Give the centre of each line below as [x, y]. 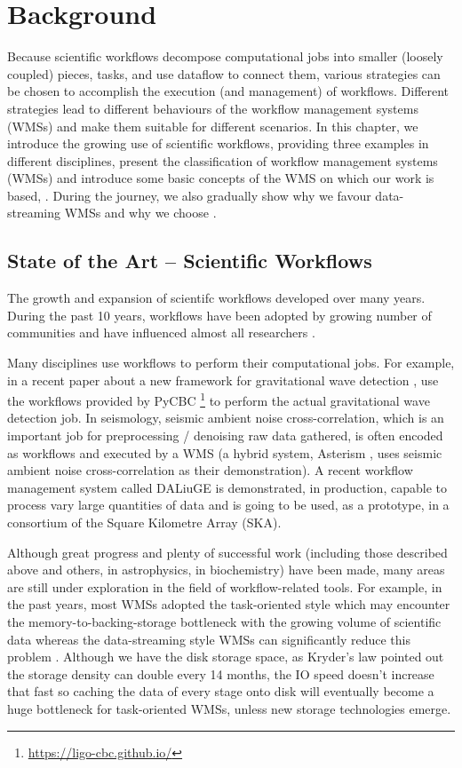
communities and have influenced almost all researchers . [161, 333]
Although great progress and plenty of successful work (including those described [227, 552]
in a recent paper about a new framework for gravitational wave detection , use [223, 380]
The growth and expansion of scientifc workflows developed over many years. [216, 298]
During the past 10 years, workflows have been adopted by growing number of [219, 315]
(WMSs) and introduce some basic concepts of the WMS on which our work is [221, 178]
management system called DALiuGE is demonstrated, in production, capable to [227, 487]
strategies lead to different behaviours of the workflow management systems [213, 108]
